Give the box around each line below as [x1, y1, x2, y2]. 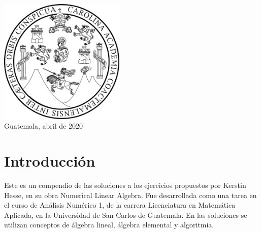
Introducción [4, 150, 95, 171]
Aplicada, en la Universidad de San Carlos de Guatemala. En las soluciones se [4, 209, 247, 220]
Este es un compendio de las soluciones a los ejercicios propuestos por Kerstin [4, 180, 246, 190]
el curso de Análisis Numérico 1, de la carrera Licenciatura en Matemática [4, 200, 236, 210]
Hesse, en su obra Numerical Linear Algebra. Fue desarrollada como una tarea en [4, 189, 257, 200]
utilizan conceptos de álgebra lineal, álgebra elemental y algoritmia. [4, 219, 214, 230]
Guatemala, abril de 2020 [4, 121, 83, 131]
